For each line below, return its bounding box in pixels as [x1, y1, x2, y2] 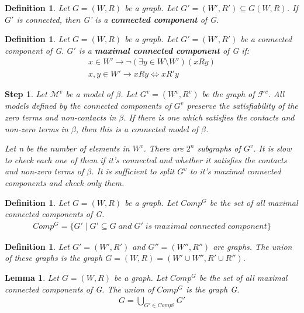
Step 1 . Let [5, 88, 47, 100]
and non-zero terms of [5, 165, 84, 177]
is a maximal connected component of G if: [78, 44, 250, 56]
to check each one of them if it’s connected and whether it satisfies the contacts [5, 153, 287, 166]
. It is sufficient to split [91, 165, 175, 177]
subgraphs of [197, 142, 241, 154]
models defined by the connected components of [5, 99, 171, 112]
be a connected [240, 33, 292, 45]
